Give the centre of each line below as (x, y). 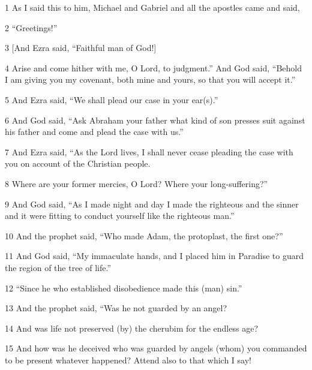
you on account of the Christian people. (78, 163)
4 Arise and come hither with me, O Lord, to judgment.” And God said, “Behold (154, 67)
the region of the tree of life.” (58, 267)
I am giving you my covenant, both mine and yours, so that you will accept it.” (150, 79)
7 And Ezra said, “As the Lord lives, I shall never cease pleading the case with (149, 151)
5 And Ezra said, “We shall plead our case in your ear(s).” (112, 99)
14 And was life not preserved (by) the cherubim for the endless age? (131, 328)
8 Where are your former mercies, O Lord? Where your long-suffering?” (136, 183)
